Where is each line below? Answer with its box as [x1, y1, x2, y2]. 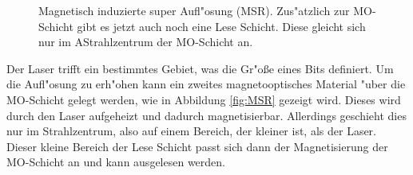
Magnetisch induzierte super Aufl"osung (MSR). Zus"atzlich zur [38, 2, 350, 18]
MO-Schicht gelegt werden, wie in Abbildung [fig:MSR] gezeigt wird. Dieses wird [6, 91, 401, 107]
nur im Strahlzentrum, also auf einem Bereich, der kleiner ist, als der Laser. [6, 122, 376, 139]
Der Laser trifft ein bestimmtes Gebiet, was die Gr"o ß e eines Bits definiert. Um [6, 60, 394, 76]
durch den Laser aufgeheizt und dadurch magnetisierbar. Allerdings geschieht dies [6, 107, 407, 123]
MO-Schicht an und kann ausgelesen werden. [6, 154, 225, 170]
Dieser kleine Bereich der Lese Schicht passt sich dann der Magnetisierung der [6, 138, 388, 154]
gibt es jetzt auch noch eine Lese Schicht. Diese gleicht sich [77, 17, 366, 34]
